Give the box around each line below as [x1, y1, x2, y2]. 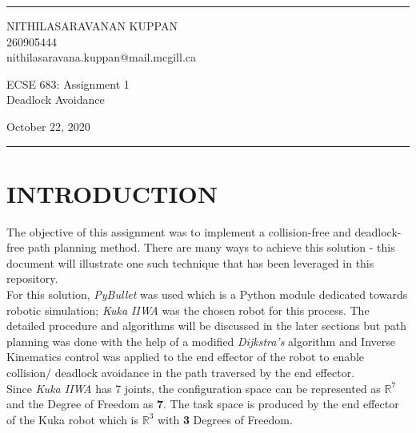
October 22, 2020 [6, 117, 90, 134]
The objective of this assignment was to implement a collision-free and [6, 223, 351, 240]
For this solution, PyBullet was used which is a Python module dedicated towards [6, 286, 408, 303]
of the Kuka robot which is [6, 411, 139, 427]
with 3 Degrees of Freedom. [157, 411, 293, 427]
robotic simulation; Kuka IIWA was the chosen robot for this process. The [6, 301, 370, 318]
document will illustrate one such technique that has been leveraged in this [6, 254, 374, 271]
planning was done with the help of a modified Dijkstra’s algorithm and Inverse [6, 332, 396, 349]
